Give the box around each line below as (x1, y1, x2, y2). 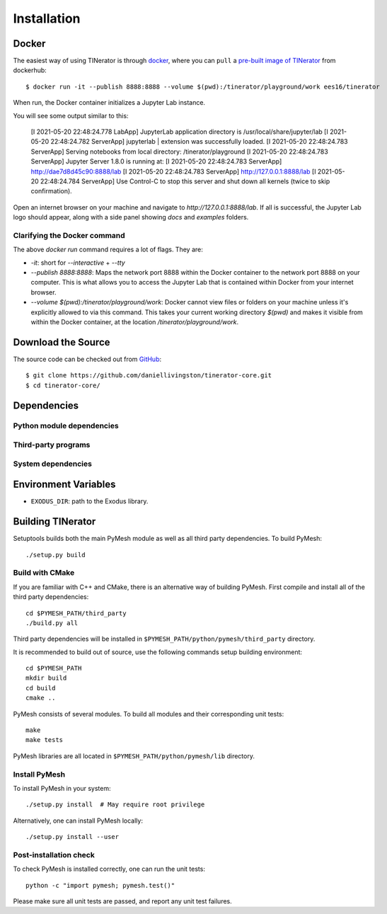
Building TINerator (13, 515, 96, 527)
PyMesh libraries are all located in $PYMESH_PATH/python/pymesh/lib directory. (13, 751, 255, 760)
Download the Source (13, 336, 110, 348)
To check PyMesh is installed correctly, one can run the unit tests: (13, 864, 205, 874)
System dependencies (13, 459, 92, 469)
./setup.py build (25, 551, 86, 559)
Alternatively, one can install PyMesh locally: (13, 816, 143, 825)
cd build (25, 684, 56, 692)
